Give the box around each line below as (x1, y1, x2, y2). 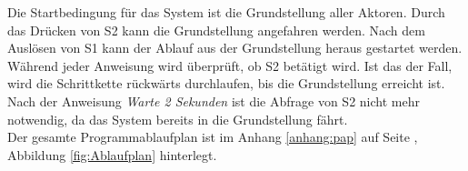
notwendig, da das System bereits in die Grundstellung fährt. (7, 109, 348, 128)
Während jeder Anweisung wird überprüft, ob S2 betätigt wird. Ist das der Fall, (7, 55, 453, 75)
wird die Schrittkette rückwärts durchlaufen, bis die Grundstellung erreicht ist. (7, 74, 445, 93)
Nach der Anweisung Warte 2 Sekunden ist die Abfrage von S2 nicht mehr (7, 91, 420, 110)
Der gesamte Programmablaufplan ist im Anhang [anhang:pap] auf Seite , (7, 127, 418, 146)
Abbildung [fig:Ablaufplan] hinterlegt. (7, 145, 217, 164)
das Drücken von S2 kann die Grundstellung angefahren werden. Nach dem (7, 20, 425, 39)
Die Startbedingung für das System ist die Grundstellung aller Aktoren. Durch (7, 3, 445, 21)
